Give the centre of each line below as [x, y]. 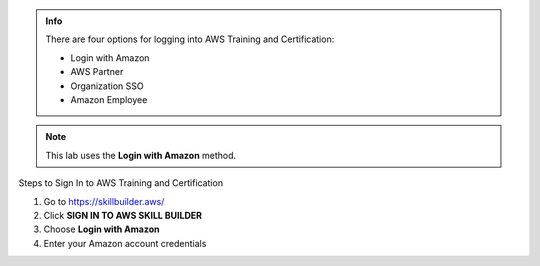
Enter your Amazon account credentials [125, 243]
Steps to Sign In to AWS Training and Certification [121, 183]
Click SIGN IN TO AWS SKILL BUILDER [123, 215]
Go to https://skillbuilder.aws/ [104, 201]
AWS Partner [97, 72]
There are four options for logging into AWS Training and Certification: [190, 39]
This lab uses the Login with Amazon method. [141, 155]
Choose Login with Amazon [101, 229]
